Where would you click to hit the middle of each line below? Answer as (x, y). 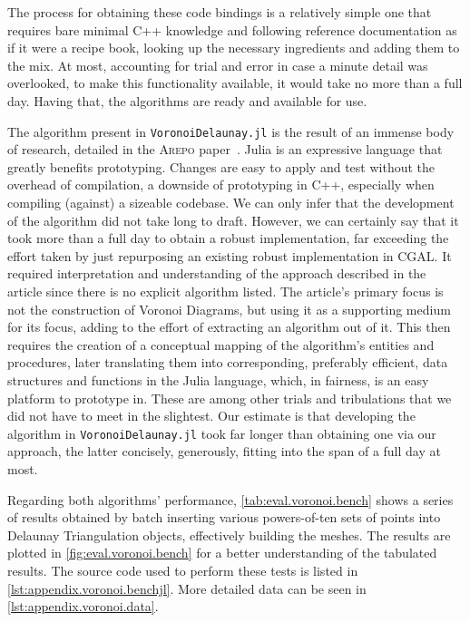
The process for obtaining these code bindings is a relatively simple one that (220, 12)
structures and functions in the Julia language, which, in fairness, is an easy (218, 379)
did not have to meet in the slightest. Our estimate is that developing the (211, 416)
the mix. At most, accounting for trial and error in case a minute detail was (218, 65)
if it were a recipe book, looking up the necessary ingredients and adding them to (234, 48)
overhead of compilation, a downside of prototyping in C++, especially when (221, 185)
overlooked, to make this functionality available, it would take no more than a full (235, 83)
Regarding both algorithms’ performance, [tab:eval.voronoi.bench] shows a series (230, 499)
